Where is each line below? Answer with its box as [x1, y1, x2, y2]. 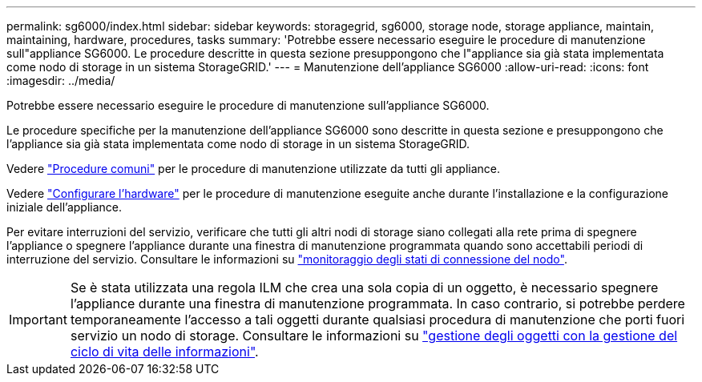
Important [9, 312, 67, 328]
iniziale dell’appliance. [6, 200, 123, 214]
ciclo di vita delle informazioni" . [70, 344, 259, 360]
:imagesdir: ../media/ [6, 74, 115, 87]
